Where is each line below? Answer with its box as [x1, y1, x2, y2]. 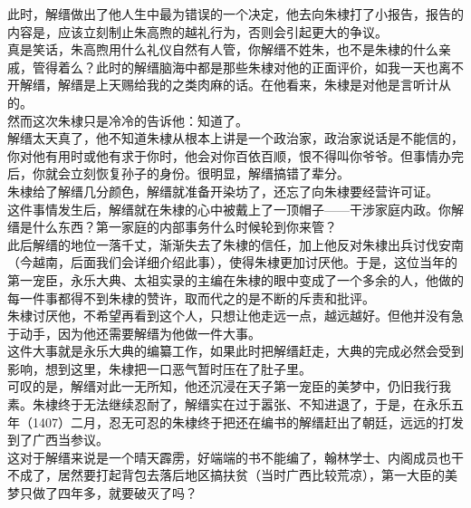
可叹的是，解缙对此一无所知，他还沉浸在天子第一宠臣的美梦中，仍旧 [7, 377, 413, 396]
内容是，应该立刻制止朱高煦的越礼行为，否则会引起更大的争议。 [7, 22, 388, 41]
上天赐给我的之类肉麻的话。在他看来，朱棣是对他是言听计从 [95, 75, 451, 94]
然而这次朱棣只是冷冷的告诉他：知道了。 [7, 110, 248, 129]
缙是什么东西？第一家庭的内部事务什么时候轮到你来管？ [7, 217, 337, 236]
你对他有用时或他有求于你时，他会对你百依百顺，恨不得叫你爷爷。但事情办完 [7, 146, 464, 165]
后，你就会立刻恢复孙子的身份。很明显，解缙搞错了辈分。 [7, 164, 350, 183]
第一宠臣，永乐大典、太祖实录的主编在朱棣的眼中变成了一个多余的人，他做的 [7, 270, 464, 289]
